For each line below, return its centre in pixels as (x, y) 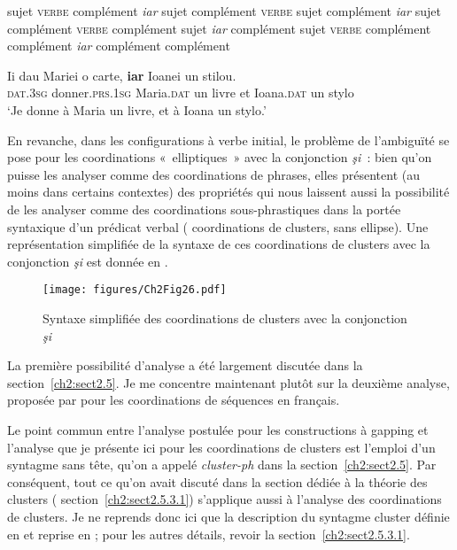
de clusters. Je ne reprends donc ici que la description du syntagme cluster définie (228, 516)
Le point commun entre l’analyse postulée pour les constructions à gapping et (218, 429)
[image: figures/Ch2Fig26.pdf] (135, 290)
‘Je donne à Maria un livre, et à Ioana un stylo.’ (137, 109)
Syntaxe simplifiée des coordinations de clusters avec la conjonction (225, 318)
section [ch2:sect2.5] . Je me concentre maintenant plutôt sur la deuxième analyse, (228, 382)
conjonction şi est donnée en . (88, 261)
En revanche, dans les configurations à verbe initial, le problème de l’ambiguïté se (228, 139)
